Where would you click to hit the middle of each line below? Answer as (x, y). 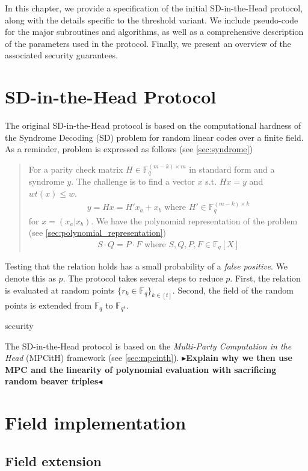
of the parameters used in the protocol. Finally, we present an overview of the (148, 43)
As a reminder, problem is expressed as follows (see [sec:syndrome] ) (129, 149)
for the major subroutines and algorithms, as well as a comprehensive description (154, 32)
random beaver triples (52, 381)
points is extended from (48, 305)
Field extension (53, 460)
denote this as (30, 278)
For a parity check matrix (76, 169)
